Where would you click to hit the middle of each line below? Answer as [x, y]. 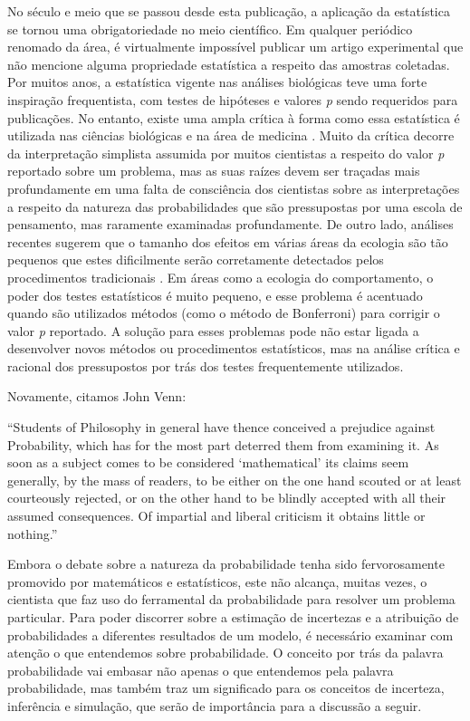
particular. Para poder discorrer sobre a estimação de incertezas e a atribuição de [233, 617]
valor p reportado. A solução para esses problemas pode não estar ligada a [213, 330]
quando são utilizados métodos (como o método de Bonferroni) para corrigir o [224, 313]
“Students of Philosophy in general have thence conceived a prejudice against [221, 427]
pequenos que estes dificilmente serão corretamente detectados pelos [196, 260]
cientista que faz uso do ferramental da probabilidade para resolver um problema [231, 599]
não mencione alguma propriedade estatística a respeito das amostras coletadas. [229, 64]
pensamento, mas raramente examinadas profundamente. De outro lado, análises [230, 224]
